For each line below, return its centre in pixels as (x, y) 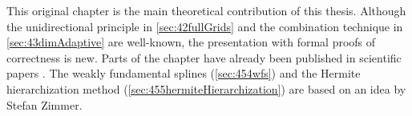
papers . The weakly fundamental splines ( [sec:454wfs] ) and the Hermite (184, 73)
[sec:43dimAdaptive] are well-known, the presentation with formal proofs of (191, 42)
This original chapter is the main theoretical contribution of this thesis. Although (206, 10)
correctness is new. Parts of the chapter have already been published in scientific (204, 57)
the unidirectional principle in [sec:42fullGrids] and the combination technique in (205, 26)
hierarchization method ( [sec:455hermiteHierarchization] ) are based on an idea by (206, 88)
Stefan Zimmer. (44, 104)
